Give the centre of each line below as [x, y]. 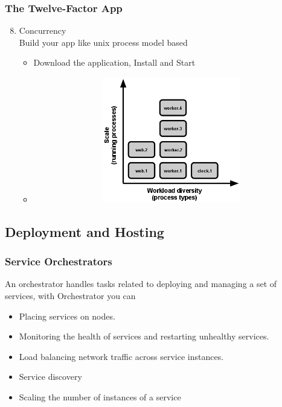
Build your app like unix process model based [103, 42]
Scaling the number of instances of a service [100, 397]
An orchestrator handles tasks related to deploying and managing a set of [141, 284]
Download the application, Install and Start [114, 62]
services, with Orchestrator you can [70, 296]
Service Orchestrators [59, 261]
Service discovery [50, 377]
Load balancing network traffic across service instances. [121, 356]
